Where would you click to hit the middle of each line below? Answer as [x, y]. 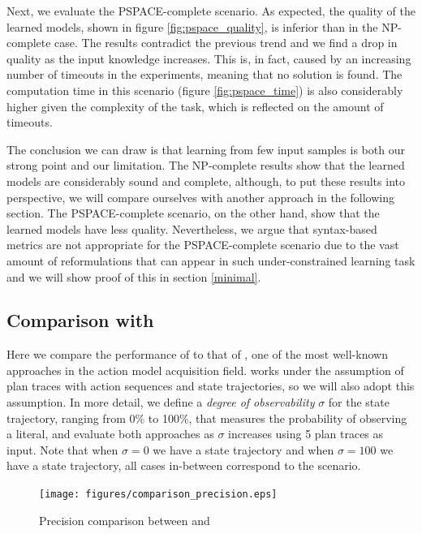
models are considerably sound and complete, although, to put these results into [206, 181]
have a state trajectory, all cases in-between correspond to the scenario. [184, 465]
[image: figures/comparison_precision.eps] [158, 495]
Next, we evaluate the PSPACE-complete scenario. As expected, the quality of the [211, 11]
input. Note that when [62, 449]
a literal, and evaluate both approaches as [110, 434]
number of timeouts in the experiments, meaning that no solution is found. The [205, 74]
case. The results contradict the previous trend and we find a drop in [226, 43]
